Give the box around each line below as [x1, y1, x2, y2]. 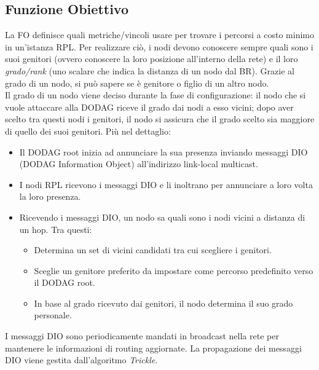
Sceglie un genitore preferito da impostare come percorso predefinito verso [34, 264, 313, 277]
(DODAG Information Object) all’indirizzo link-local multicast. [19, 157, 258, 170]
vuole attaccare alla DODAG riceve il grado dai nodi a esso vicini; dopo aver [5, 100, 294, 113]
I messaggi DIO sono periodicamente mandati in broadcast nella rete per [5, 329, 279, 342]
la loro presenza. [19, 190, 81, 203]
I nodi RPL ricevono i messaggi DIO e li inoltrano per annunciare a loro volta [19, 178, 313, 191]
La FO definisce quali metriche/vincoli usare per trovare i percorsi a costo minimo [5, 28, 314, 41]
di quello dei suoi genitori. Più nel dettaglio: [5, 124, 171, 137]
